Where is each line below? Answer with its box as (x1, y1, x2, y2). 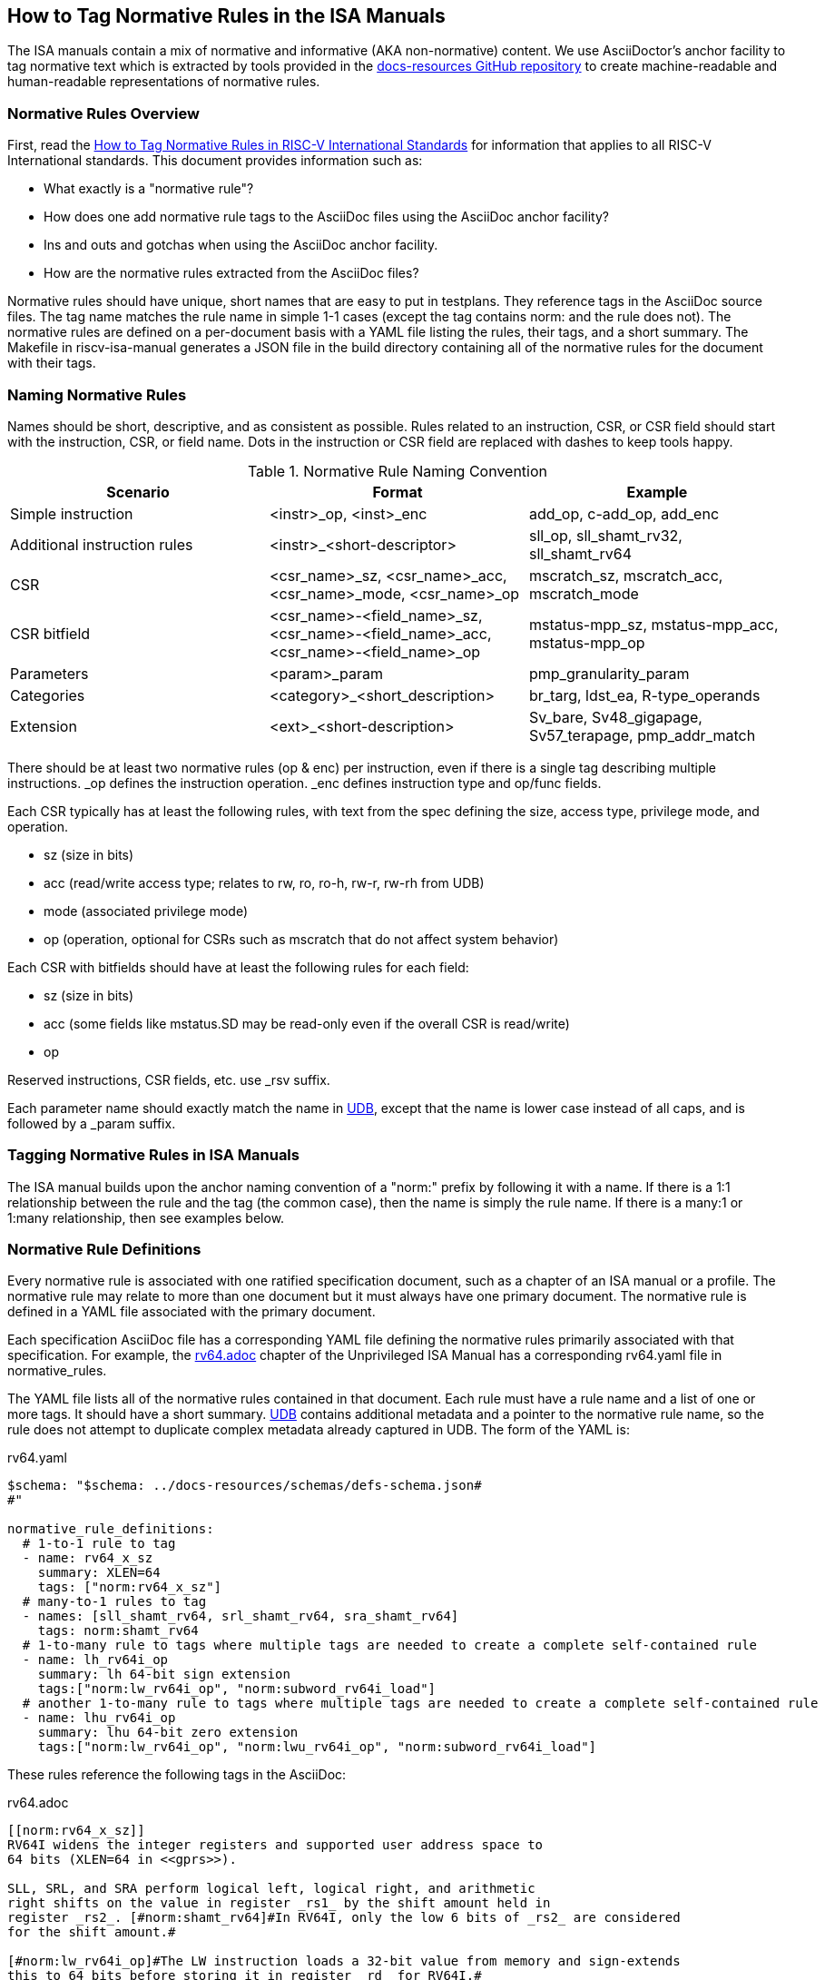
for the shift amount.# (7, 1925, 176, 1940)
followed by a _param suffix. (7, 1115, 176, 1131)
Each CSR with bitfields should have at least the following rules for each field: (7, 959, 469, 975)
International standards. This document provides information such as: (7, 153, 423, 169)
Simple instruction (10, 504, 133, 523)
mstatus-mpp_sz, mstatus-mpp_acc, (528, 615, 779, 634)
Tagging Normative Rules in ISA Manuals (7, 1146, 300, 1165)
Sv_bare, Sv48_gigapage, (528, 707, 702, 726)
